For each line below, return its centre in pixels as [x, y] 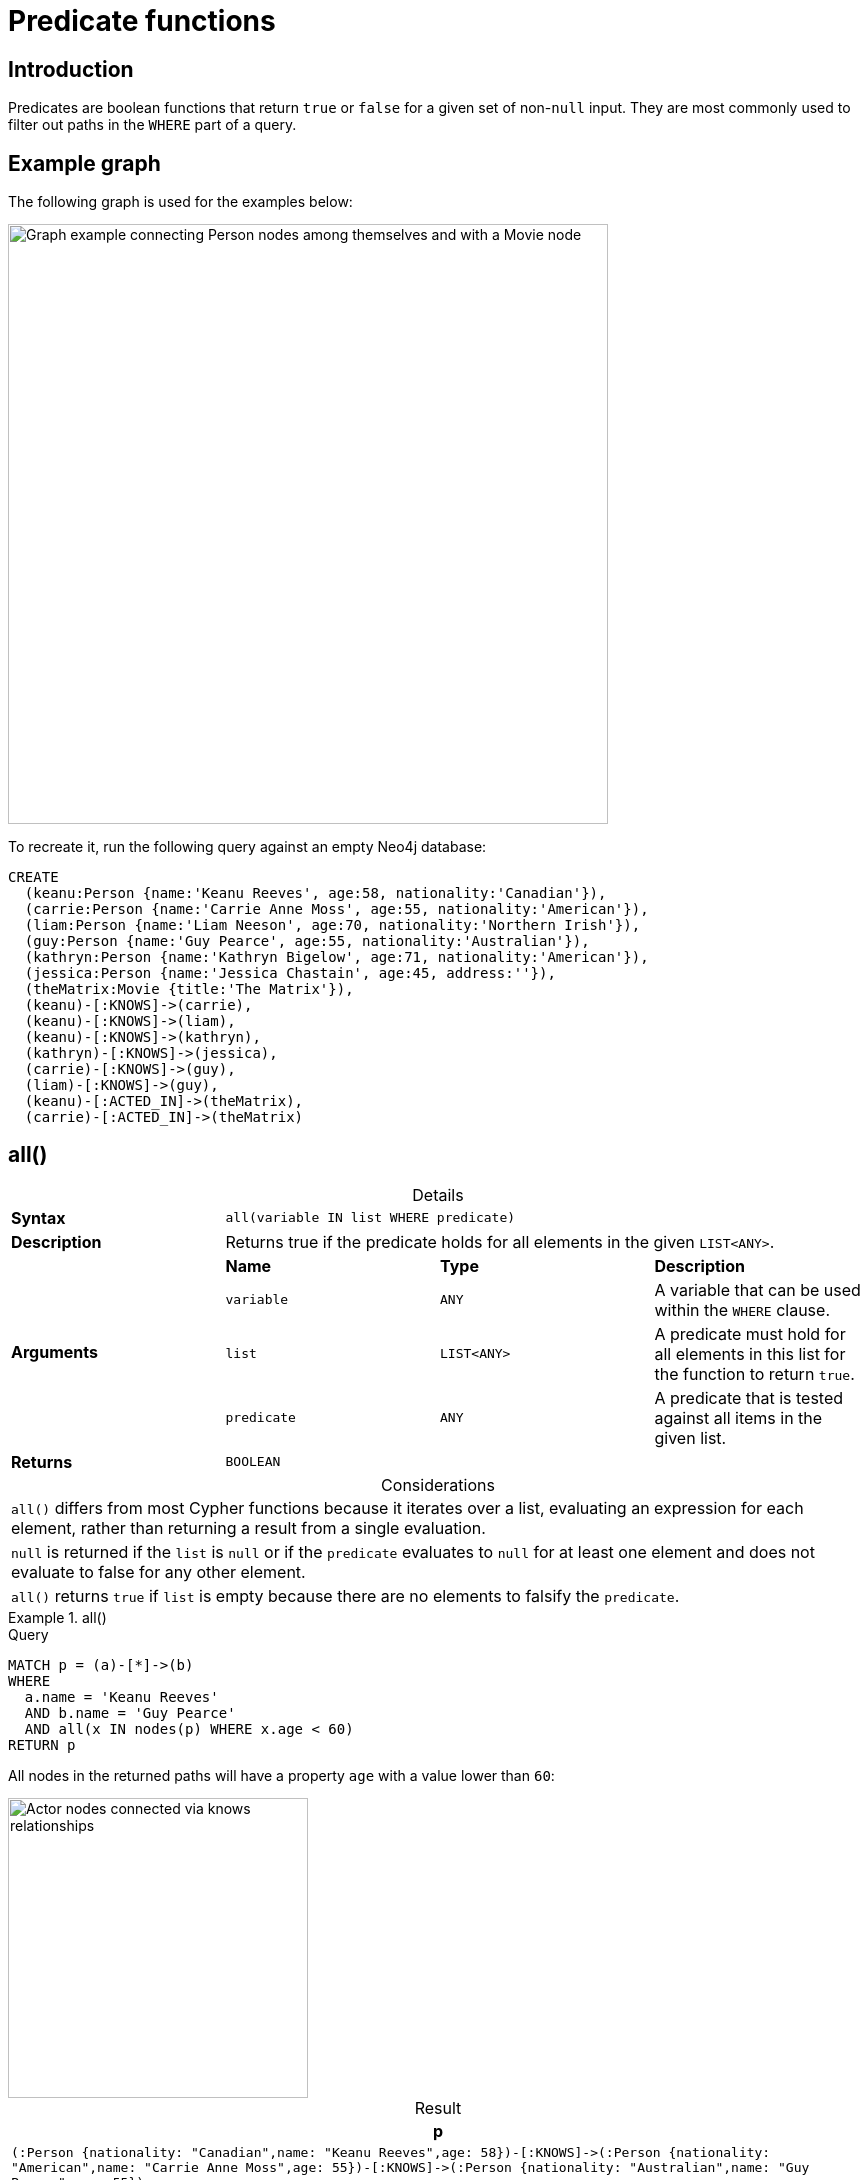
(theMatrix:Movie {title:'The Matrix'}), [189, 989]
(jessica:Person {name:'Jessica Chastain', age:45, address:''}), [290, 973]
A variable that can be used [757, 1289]
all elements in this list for [750, 1353]
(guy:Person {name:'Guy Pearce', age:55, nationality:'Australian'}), [307, 941]
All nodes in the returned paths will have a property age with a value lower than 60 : [281, 1775]
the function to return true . [754, 1373]
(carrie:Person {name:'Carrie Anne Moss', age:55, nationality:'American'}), [336, 909]
